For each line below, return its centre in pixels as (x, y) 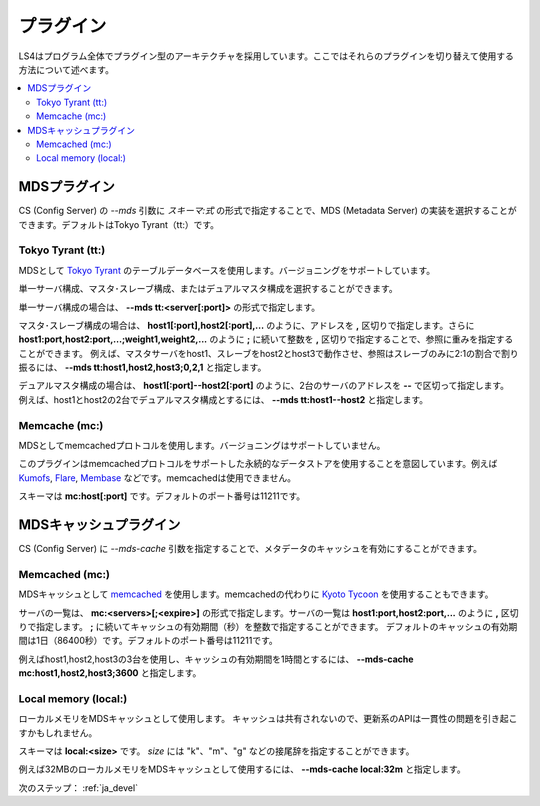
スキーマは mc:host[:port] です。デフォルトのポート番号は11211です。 (162, 496)
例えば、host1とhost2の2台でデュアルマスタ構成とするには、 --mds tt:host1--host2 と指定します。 (223, 399)
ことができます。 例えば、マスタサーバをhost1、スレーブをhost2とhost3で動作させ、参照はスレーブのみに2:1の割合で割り (268, 353)
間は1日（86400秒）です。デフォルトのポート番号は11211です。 (148, 641)
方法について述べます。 (66, 69)
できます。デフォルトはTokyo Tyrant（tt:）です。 (119, 224)
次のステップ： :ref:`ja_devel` (78, 787)
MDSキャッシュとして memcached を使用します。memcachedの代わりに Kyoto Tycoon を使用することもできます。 (256, 594)
